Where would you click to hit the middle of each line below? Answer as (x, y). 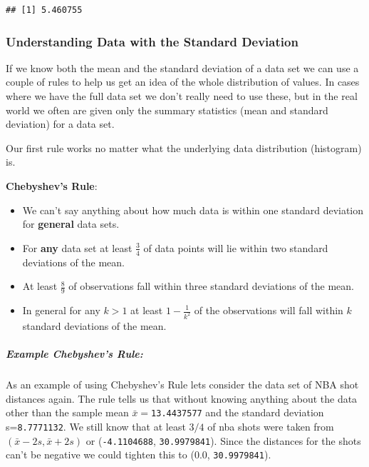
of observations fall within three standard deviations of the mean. (211, 286)
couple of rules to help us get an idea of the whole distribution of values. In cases (183, 82)
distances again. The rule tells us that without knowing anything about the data (182, 398)
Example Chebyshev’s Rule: (74, 354)
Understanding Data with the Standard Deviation (152, 41)
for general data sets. (71, 224)
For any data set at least (77, 247)
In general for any (61, 310)
